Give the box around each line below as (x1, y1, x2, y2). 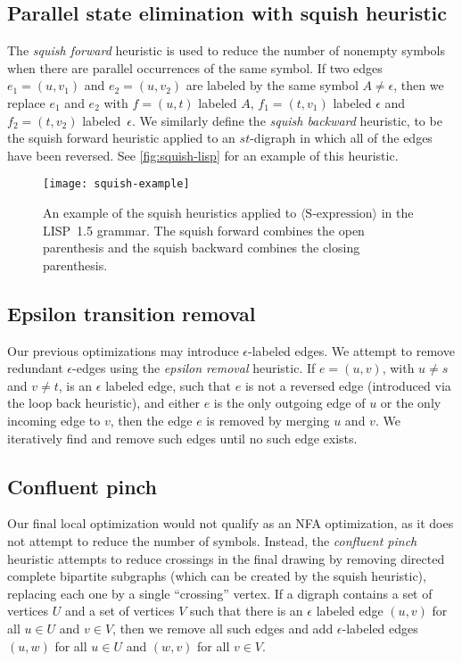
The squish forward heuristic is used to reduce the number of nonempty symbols (7, 41, 446, 60)
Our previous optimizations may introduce (7, 341, 239, 360)
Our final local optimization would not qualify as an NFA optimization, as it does (7, 514, 454, 533)
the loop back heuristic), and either (7, 393, 201, 412)
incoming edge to (7, 410, 101, 429)
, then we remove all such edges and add (112, 618, 334, 637)
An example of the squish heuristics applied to (43, 203, 297, 222)
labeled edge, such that (105, 376, 232, 394)
